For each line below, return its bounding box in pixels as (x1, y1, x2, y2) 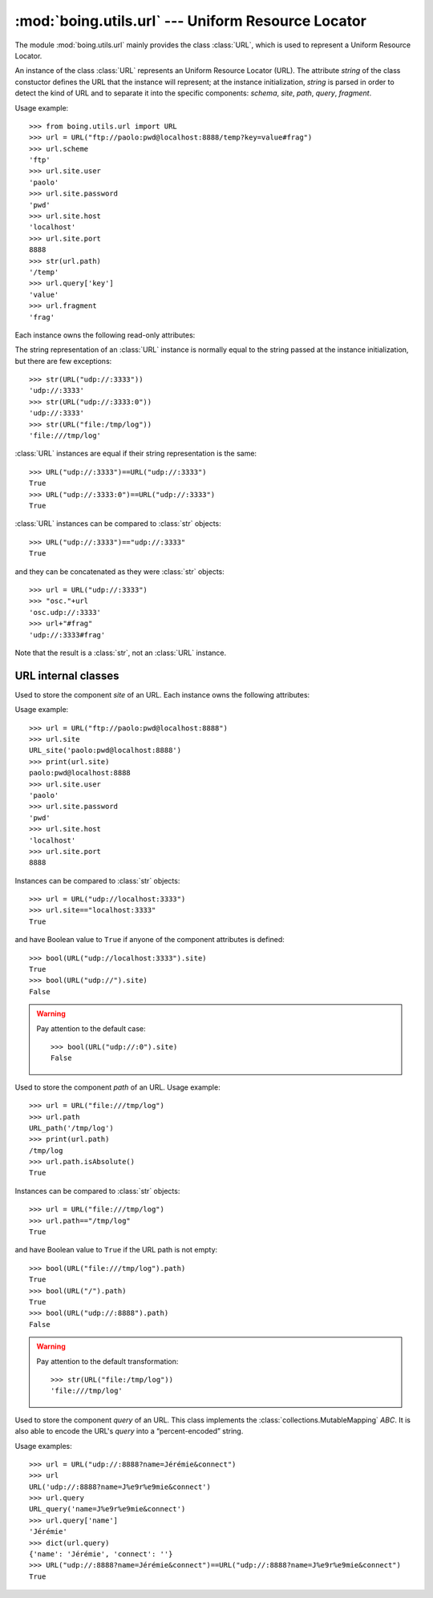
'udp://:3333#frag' (29, 630, 106, 639)
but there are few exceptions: (14, 356, 112, 366)
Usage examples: (14, 1441, 72, 1450)
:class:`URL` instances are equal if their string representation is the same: (14, 449, 257, 459)
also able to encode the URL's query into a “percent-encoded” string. (14, 1426, 244, 1436)
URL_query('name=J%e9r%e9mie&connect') (29, 1504, 186, 1514)
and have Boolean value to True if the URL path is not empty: (14, 1245, 218, 1255)
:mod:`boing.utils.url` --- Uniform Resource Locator (14, 12, 366, 30)
